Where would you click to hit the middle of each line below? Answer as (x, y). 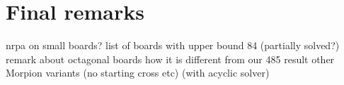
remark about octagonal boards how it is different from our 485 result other (170, 59)
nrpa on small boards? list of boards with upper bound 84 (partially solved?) (173, 45)
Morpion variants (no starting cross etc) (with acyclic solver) (138, 73)
